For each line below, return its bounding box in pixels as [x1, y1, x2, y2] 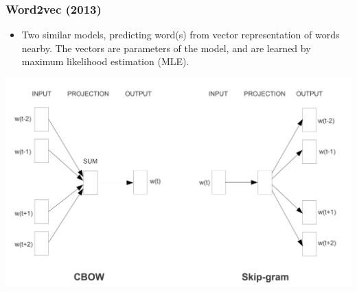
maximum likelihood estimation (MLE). [21, 54, 189, 69]
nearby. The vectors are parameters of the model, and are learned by [21, 40, 311, 55]
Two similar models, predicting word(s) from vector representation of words [21, 27, 340, 42]
